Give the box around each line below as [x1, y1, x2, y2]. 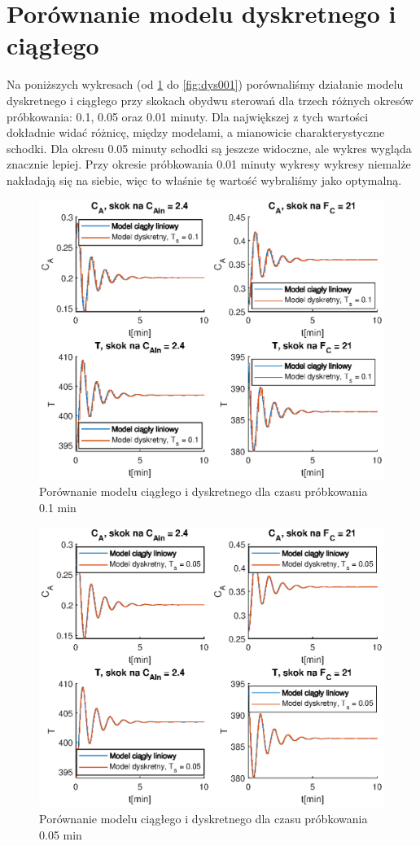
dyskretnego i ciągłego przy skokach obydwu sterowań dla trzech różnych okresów [7, 91, 413, 108]
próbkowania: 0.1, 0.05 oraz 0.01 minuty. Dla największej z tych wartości [7, 107, 369, 125]
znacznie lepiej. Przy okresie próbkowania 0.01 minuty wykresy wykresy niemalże [7, 156, 411, 173]
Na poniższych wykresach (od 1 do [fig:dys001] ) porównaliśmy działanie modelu [7, 76, 404, 93]
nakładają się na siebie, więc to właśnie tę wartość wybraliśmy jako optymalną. [7, 171, 402, 188]
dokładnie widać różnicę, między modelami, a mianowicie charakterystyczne [7, 124, 385, 141]
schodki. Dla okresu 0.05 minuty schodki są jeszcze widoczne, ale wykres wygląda [7, 139, 412, 156]
